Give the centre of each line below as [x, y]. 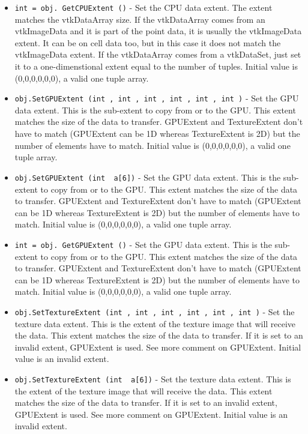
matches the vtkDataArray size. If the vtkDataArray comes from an [140, 19]
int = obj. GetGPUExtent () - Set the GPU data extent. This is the [143, 244]
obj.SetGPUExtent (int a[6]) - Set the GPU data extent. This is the [148, 177]
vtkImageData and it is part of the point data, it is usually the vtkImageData [158, 31]
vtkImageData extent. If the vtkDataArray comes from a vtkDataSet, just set [158, 54]
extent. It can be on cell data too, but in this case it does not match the [148, 42]
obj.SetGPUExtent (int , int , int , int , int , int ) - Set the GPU [157, 98]
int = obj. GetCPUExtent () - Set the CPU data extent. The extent [143, 7]
